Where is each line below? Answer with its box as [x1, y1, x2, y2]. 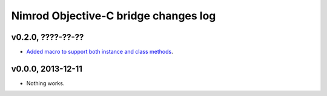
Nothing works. [26, 79, 65, 87]
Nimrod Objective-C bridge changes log [11, 9, 216, 22]
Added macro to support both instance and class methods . [26, 48, 173, 56]
